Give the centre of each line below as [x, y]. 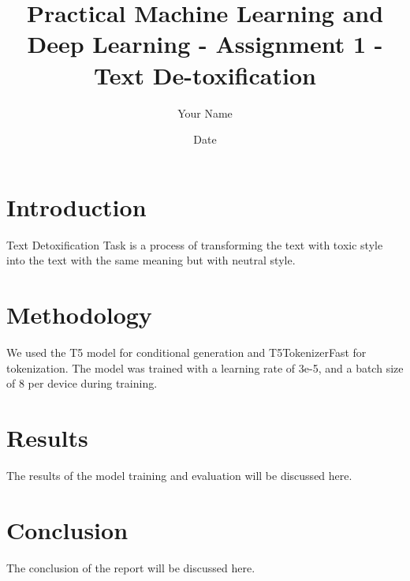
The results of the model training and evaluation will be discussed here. [179, 475]
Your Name [205, 112]
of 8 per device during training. [82, 383]
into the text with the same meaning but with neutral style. [151, 260]
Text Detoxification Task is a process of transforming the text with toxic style [195, 244]
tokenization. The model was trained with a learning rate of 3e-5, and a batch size [205, 367]
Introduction [76, 206]
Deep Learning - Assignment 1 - [205, 44]
